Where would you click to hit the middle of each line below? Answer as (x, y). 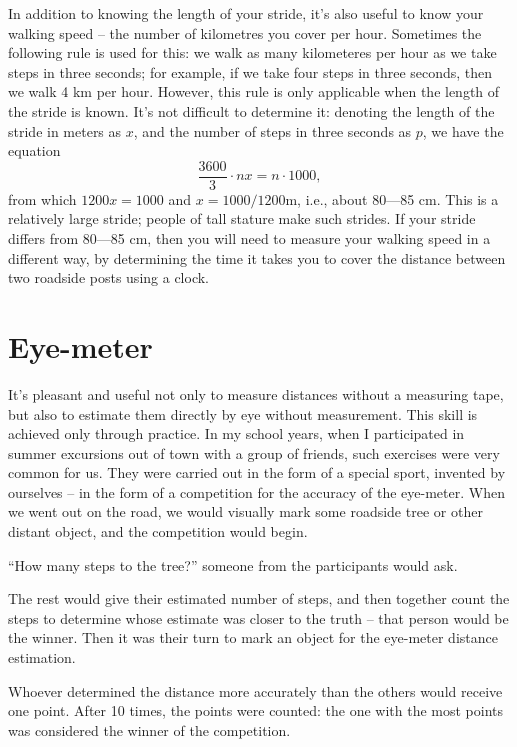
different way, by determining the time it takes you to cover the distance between (257, 257)
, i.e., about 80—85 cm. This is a (398, 198)
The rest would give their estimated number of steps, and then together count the (259, 598)
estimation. (42, 657)
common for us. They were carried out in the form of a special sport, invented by (257, 472)
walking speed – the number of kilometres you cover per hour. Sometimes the (245, 32)
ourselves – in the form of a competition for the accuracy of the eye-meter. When (256, 491)
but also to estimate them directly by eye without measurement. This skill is (243, 413)
